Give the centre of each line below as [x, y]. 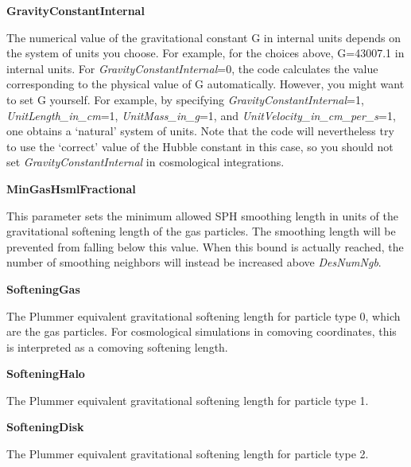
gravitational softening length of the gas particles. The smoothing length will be [201, 231]
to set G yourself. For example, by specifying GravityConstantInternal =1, [185, 99]
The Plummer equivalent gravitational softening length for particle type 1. [188, 400]
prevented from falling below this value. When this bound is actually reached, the [205, 246]
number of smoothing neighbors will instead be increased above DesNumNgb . [194, 262]
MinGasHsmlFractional [71, 188]
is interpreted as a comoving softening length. [117, 346]
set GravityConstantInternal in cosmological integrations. [145, 162]
